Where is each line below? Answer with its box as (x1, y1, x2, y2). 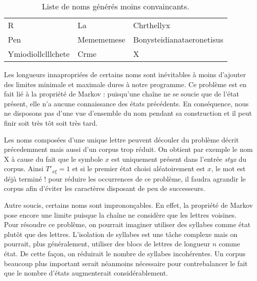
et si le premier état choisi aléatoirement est (72, 163, 205, 174)
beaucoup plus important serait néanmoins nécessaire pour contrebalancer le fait (4, 258, 248, 268)
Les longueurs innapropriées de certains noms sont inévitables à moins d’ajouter (4, 69, 246, 79)
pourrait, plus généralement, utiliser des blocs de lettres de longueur (4, 238, 211, 249)
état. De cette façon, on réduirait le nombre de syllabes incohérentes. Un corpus (4, 248, 246, 258)
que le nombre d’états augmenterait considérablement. (4, 268, 168, 278)
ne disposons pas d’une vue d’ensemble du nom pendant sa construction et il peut (4, 108, 252, 118)
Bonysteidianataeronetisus (133, 34, 223, 45)
